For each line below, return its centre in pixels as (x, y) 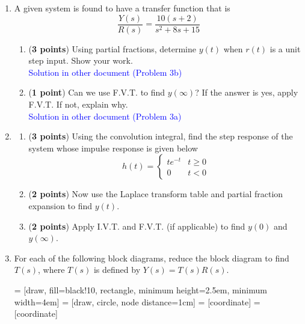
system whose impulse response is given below (113, 148)
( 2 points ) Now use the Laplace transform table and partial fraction (156, 194)
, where (51, 270)
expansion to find (60, 206)
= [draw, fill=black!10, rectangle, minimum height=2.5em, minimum (140, 289)
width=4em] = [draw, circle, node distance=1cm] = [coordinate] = (137, 301)
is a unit (285, 48)
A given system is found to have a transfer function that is (122, 8)
